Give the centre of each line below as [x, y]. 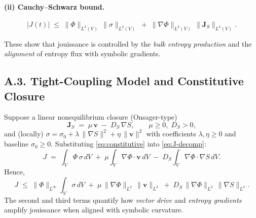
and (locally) [24, 134]
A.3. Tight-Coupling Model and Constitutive [124, 81]
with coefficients [171, 134]
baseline [16, 144]
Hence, [14, 172]
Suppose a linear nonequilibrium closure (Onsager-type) [91, 117]
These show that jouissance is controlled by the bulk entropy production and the [128, 43]
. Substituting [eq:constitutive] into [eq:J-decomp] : [129, 144]
